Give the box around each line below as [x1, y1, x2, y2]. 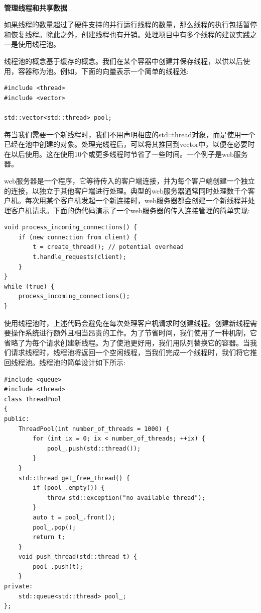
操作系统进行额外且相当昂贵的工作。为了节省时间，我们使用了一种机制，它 [11, 327, 257, 338]
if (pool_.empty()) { [33, 484, 105, 492]
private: [4, 583, 33, 590]
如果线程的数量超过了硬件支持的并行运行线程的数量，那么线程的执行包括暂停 [4, 19, 257, 30]
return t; [33, 534, 65, 541]
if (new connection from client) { [18, 233, 137, 241]
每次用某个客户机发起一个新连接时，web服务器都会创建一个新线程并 [25, 195, 248, 206]
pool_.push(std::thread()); [47, 445, 141, 452]
